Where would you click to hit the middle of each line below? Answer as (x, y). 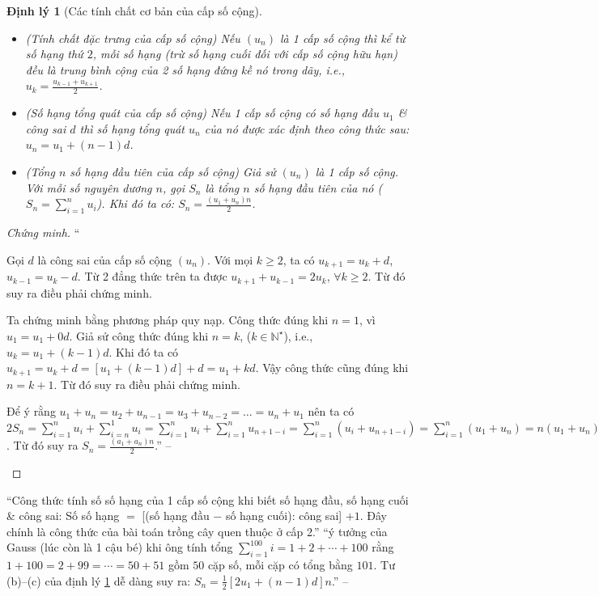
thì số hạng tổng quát (132, 128)
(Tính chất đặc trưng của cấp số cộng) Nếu (133, 38)
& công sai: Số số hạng (63, 516)
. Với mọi (230, 259)
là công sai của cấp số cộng (105, 259)
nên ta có (331, 411)
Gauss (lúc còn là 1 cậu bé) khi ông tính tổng (120, 547)
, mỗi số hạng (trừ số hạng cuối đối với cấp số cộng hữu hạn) (245, 54)
